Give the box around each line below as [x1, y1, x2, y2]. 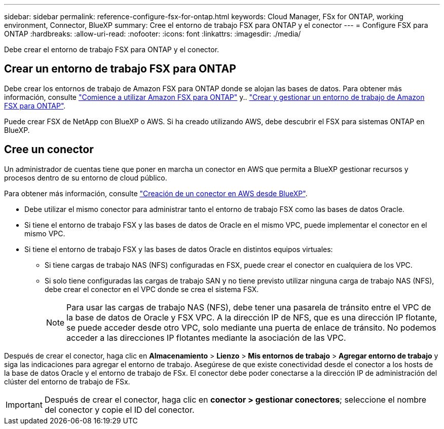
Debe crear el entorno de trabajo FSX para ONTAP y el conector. [4, 45, 219, 54]
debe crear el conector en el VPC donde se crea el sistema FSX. [45, 284, 259, 294]
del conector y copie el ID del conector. [44, 404, 195, 415]
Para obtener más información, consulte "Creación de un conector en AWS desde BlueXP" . [4, 189, 308, 198]
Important [6, 399, 43, 410]
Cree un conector [4, 143, 94, 156]
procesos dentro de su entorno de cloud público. [4, 173, 167, 182]
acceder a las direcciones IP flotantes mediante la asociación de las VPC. [66, 332, 346, 343]
